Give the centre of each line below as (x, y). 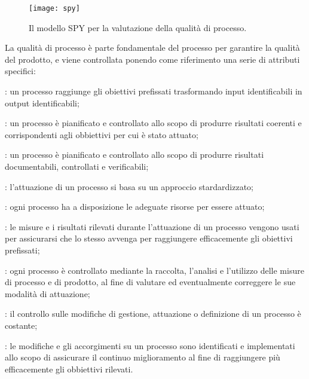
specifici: (20, 71)
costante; (21, 325)
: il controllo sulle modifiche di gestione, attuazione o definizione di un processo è (153, 314)
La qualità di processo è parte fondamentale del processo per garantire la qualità (152, 48)
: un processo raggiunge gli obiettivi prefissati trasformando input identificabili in (154, 91)
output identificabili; (42, 103)
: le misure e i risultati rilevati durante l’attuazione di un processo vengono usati (152, 226)
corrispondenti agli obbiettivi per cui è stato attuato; (102, 134)
